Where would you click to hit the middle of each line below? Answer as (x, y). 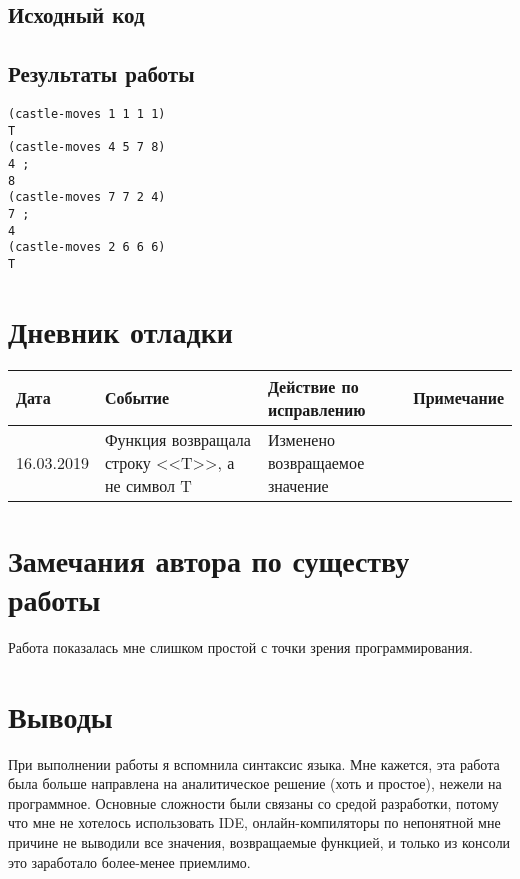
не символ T (148, 485)
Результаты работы (101, 73)
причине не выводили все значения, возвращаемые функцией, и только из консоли (259, 842)
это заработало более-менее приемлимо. (129, 861)
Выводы (60, 715)
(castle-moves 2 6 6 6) (87, 247)
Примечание (458, 398)
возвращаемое (316, 462)
